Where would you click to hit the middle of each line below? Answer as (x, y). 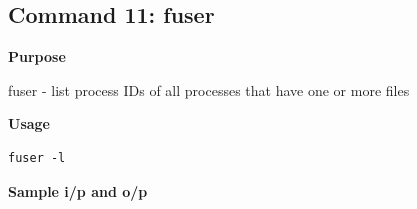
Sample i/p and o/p (78, 190)
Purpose (37, 56)
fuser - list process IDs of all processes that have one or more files (209, 89)
